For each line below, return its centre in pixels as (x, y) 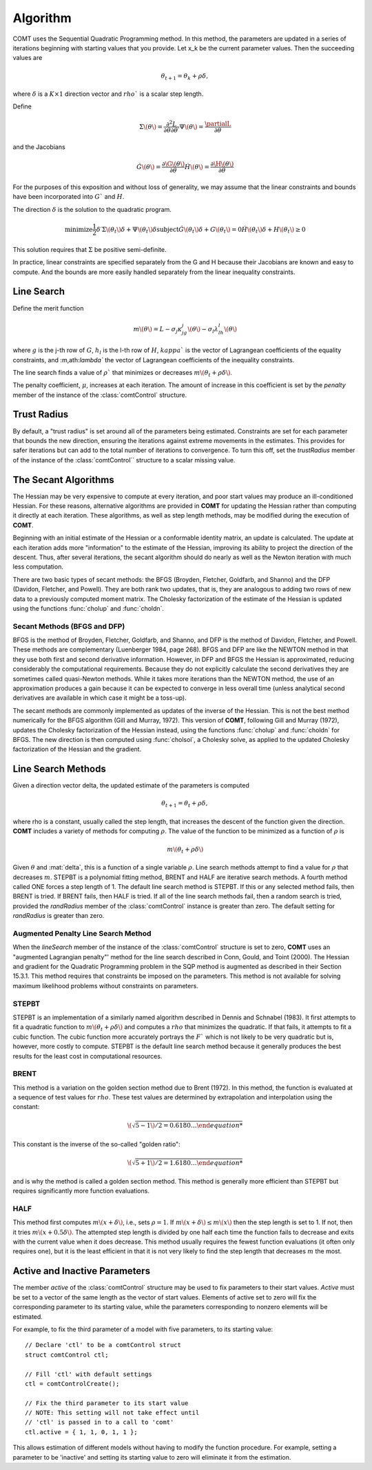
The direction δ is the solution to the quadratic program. (92, 209)
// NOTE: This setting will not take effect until (112, 1413)
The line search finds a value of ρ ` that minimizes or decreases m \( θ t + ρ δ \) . (122, 373)
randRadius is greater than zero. (59, 916)
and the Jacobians (39, 147)
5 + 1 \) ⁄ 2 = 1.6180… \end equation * (189, 1163)
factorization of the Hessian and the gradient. (77, 749)
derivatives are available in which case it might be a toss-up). (100, 698)
